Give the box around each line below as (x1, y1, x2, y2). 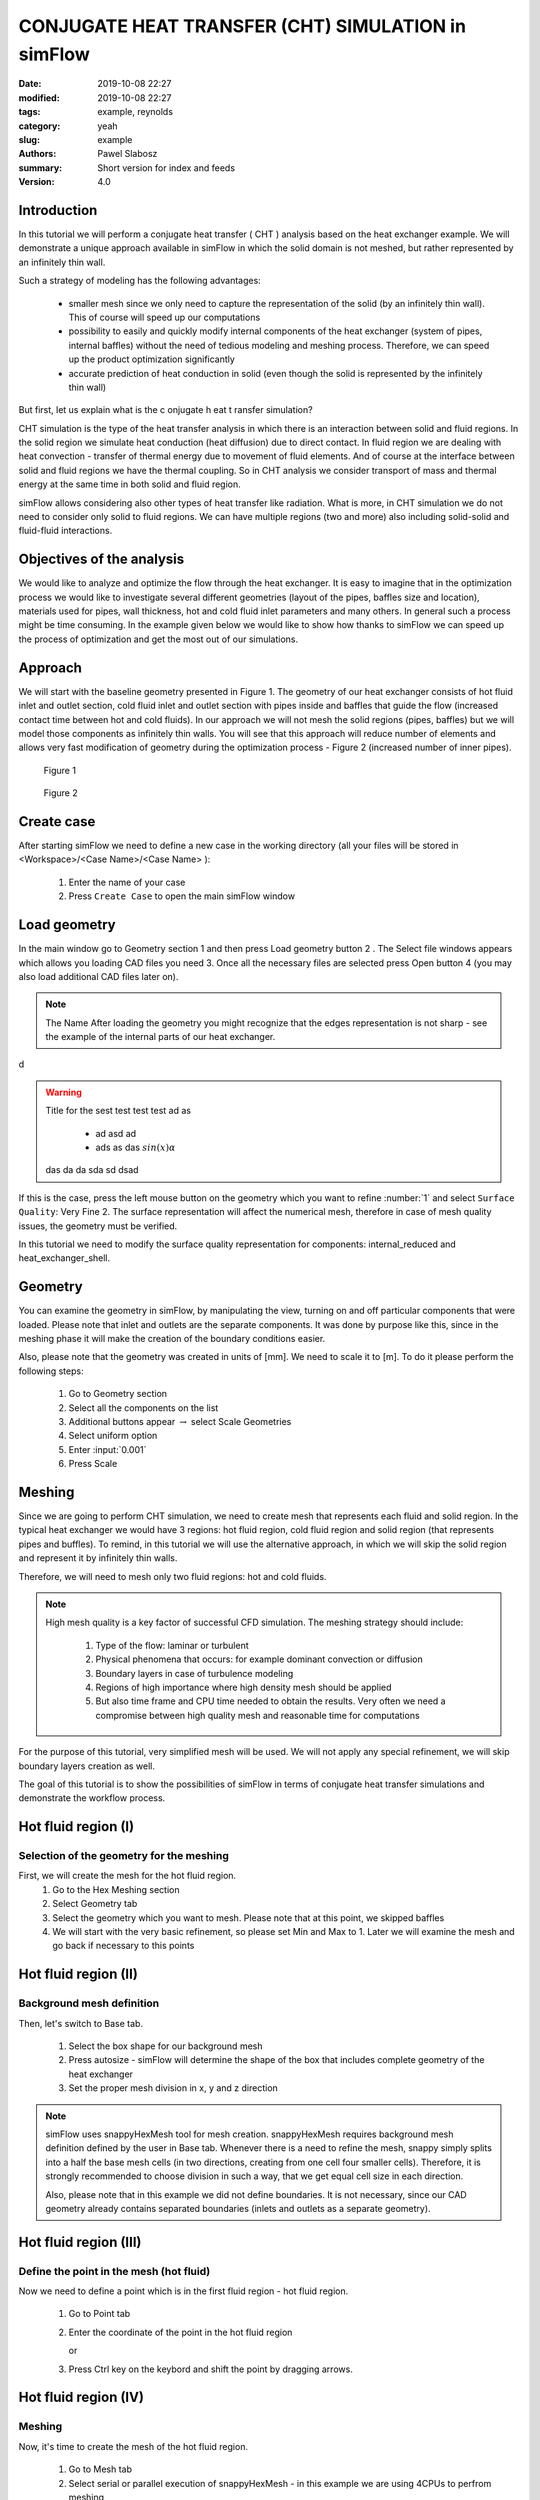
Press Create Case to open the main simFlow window (68, 890, 295, 902)
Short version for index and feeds (97, 161, 235, 174)
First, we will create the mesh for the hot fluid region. (18, 1870, 237, 1882)
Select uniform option (68, 1430, 158, 1442)
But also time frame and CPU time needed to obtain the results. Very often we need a (95, 1695, 446, 1707)
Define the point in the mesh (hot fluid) (18, 2264, 211, 2278)
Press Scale (68, 1458, 118, 1470)
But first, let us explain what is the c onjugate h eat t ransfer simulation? (18, 404, 314, 416)
